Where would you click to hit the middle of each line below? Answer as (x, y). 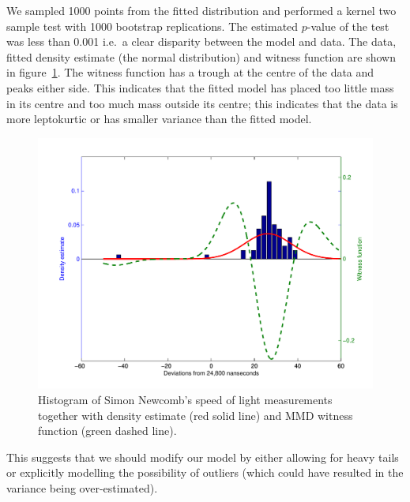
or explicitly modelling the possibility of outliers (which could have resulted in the (205, 472)
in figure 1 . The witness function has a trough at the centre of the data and (190, 72)
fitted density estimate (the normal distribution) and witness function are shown (201, 56)
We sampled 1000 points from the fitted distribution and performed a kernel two (201, 10)
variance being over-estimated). (82, 487)
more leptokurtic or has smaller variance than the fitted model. (159, 119)
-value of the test (348, 26)
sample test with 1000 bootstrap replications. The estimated (152, 26)
